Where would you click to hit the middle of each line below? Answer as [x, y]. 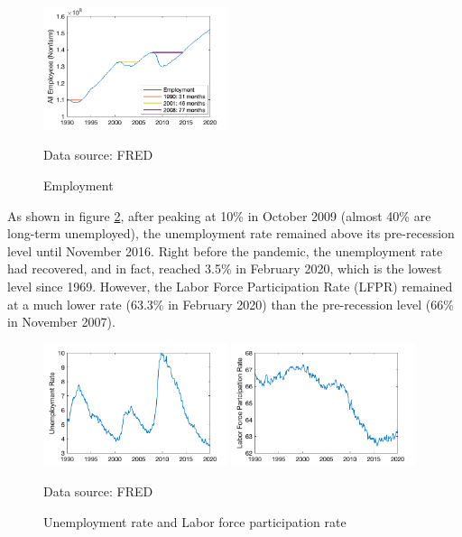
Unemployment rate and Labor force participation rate [195, 521]
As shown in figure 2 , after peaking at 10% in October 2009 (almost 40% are [219, 215]
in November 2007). [61, 322]
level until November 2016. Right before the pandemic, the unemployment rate [225, 250]
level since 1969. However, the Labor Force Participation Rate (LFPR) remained [230, 286]
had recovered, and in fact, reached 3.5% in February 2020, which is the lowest [225, 268]
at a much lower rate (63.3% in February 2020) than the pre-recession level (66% [231, 304]
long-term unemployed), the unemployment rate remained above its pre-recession [231, 233]
